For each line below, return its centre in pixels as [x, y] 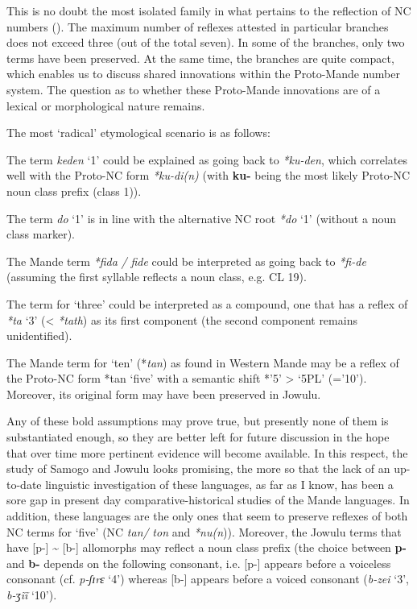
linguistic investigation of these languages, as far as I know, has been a [219, 484]
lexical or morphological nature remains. [106, 105]
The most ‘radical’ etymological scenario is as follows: [138, 133]
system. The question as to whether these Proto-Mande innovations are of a [194, 89]
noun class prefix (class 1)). [74, 191]
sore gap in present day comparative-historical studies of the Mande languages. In [208, 500]
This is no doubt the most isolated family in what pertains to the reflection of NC [209, 10]
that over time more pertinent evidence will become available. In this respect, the [207, 452]
